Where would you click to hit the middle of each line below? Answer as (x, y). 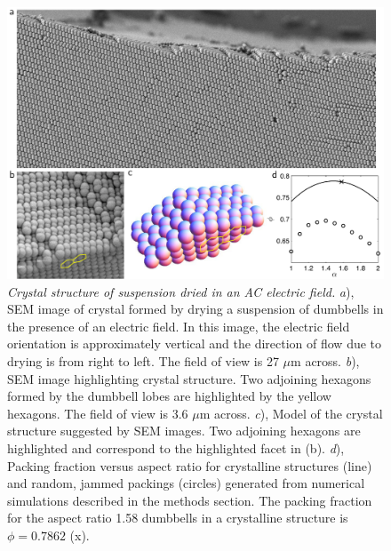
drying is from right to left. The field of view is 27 (143, 360)
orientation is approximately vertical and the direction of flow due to (195, 343)
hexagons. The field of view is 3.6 (98, 413)
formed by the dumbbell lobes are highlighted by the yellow (169, 396)
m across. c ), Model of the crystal (291, 413)
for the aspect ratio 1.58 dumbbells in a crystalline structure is (178, 518)
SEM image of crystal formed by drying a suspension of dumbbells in (195, 309)
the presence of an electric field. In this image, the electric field (179, 326)
